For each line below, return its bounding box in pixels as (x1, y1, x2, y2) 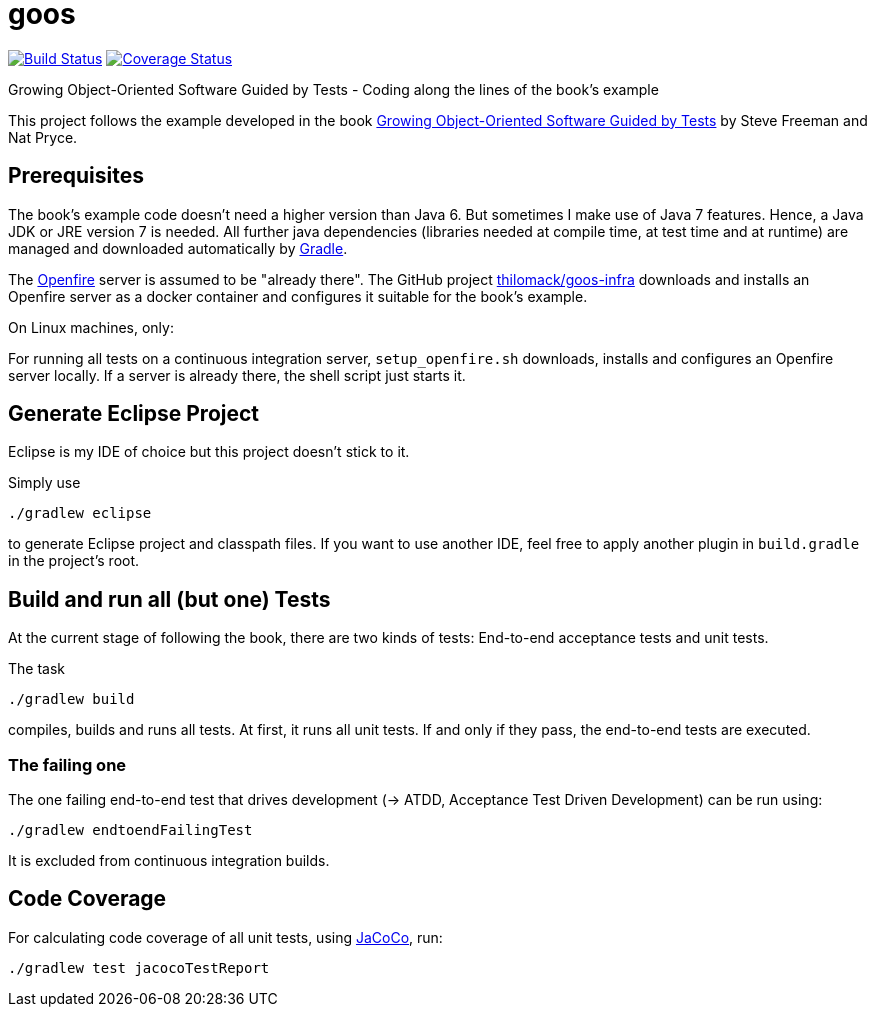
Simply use (8, 474, 81, 492)
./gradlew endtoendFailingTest (8, 822, 253, 839)
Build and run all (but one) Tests (8, 586, 331, 612)
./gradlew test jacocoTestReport (8, 959, 270, 976)
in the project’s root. (8, 552, 140, 570)
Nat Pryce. (8, 128, 78, 146)
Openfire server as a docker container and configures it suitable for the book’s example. (8, 287, 588, 305)
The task (8, 660, 65, 678)
